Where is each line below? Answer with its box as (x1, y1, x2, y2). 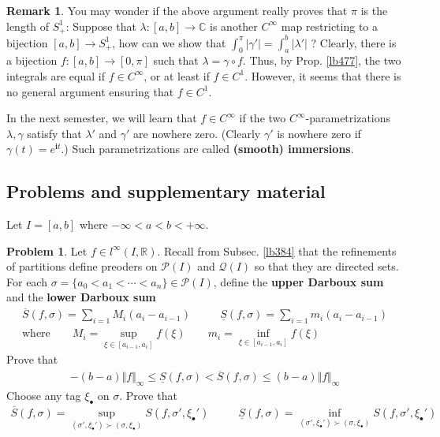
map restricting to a (281, 17, 378, 34)
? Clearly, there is (311, 34, 397, 50)
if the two (239, 110, 286, 126)
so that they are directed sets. (254, 258, 399, 275)
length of (6, 17, 50, 34)
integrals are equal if (6, 67, 105, 84)
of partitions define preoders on (6, 258, 158, 275)
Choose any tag (6, 387, 81, 404)
